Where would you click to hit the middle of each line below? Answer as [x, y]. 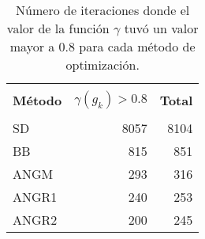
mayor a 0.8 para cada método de [102, 46]
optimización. [102, 64]
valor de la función [58, 28]
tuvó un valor [161, 28]
